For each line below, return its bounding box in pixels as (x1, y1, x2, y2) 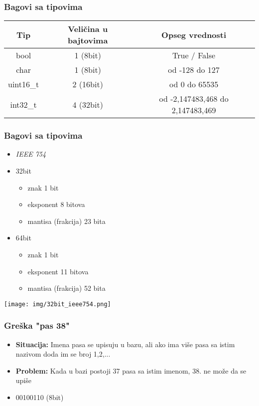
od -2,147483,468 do (159, 93, 229, 105)
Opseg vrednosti (161, 28, 227, 40)
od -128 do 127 (168, 64, 220, 76)
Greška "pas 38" (4, 319, 70, 332)
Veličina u (68, 23, 108, 35)
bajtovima (68, 34, 108, 46)
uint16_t (8, 78, 39, 90)
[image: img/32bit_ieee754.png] (4, 300, 111, 308)
